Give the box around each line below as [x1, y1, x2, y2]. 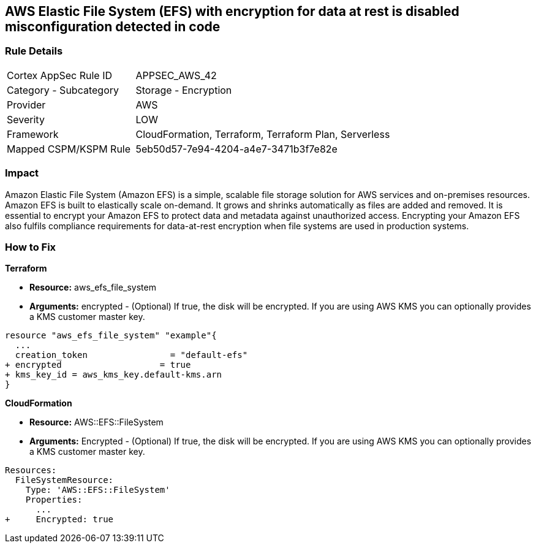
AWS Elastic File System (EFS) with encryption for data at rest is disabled [5, 4, 459, 19]
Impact [5, 167, 39, 180]
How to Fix [5, 240, 56, 253]
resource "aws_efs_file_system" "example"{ [5, 330, 217, 341]
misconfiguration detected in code [5, 19, 221, 34]
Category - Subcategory [7, 83, 119, 96]
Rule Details [5, 45, 63, 58]
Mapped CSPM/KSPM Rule [7, 142, 131, 155]
